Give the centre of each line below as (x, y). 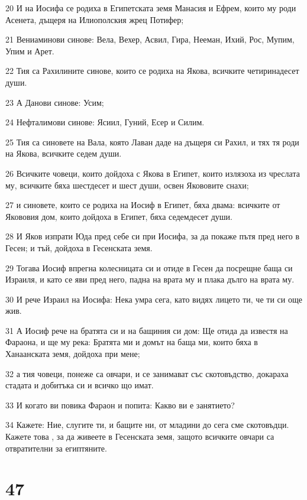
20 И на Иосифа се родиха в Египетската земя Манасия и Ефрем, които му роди (151, 8)
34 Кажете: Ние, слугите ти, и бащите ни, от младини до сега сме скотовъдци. (147, 425)
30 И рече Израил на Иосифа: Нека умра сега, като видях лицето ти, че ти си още (154, 299)
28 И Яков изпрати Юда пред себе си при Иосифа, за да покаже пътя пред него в (153, 236)
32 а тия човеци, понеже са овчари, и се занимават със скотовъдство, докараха (147, 373)
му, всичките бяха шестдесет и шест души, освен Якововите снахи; (127, 185)
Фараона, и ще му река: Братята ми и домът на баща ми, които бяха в (132, 342)
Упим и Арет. (30, 51)
